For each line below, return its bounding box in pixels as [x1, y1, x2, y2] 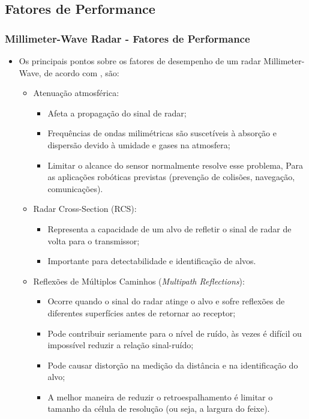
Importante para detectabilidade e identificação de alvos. [47, 255, 256, 267]
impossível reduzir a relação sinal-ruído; [47, 339, 194, 351]
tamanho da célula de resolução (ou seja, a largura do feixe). [47, 402, 270, 415]
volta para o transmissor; [47, 234, 140, 247]
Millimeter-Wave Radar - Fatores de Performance [5, 31, 250, 46]
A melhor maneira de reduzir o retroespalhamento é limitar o [47, 390, 273, 403]
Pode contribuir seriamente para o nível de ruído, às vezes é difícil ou [47, 327, 302, 339]
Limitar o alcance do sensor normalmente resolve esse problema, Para [47, 158, 304, 171]
